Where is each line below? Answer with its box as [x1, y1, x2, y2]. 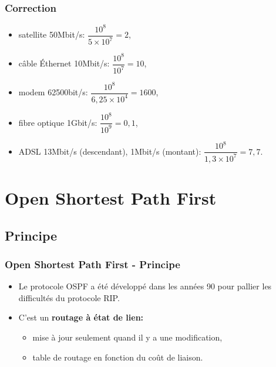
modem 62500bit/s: [18, 86, 88, 98]
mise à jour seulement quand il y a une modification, [32, 331, 223, 343]
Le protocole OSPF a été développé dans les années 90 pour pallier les [18, 280, 272, 292]
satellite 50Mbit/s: [18, 28, 85, 41]
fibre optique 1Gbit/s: [18, 116, 97, 128]
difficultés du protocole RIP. [18, 291, 120, 303]
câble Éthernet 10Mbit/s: [18, 57, 110, 69]
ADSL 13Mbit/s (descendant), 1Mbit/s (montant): [18, 145, 201, 157]
